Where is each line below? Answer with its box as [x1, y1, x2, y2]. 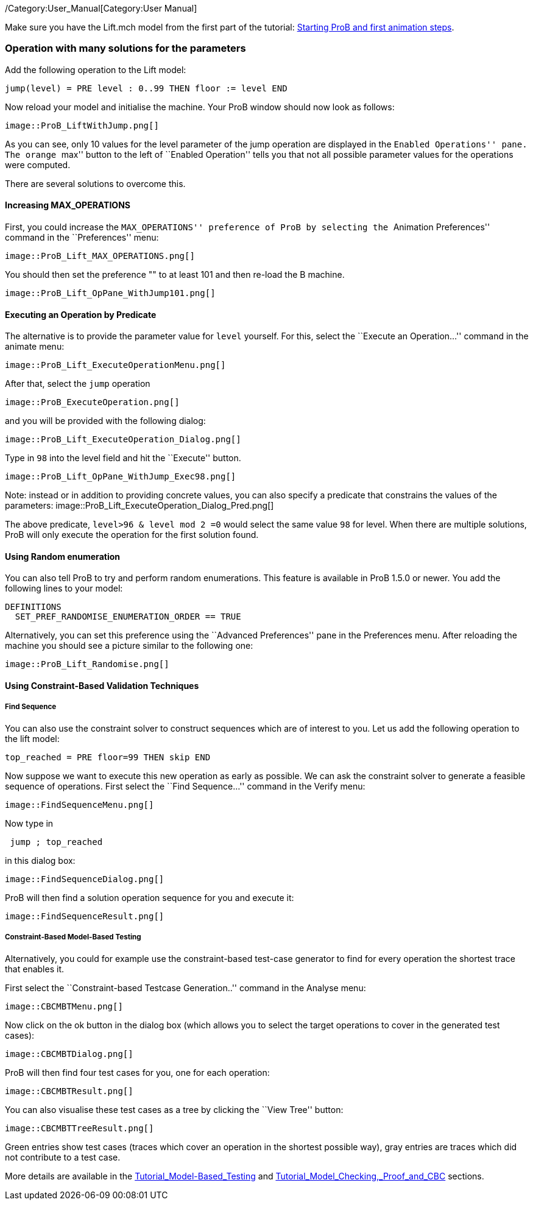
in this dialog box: [5, 855, 76, 866]
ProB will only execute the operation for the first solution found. [5, 529, 259, 540]
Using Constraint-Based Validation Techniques [5, 680, 199, 691]
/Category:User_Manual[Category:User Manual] [5, 3, 197, 13]
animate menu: [5, 341, 65, 352]
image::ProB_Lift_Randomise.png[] [5, 659, 169, 670]
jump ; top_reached [10, 836, 103, 847]
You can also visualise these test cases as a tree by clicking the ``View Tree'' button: [5, 1104, 344, 1115]
